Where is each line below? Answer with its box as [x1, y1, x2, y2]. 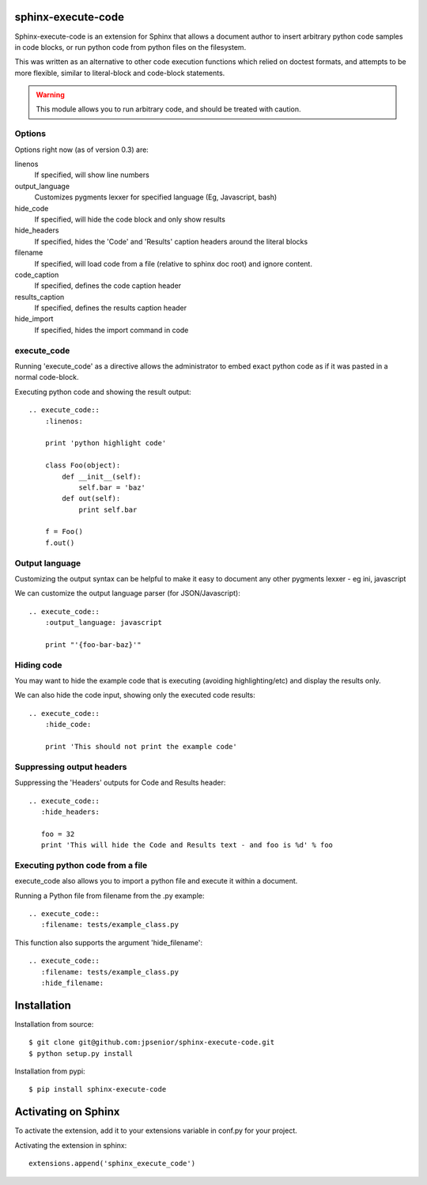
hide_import [14, 314, 54, 324]
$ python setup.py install [28, 1049, 134, 1058]
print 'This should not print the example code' [44, 742, 237, 752]
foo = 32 [40, 829, 75, 839]
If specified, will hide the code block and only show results [34, 214, 225, 224]
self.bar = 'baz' [78, 483, 146, 492]
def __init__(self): [62, 471, 142, 481]
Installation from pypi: [14, 1066, 86, 1076]
